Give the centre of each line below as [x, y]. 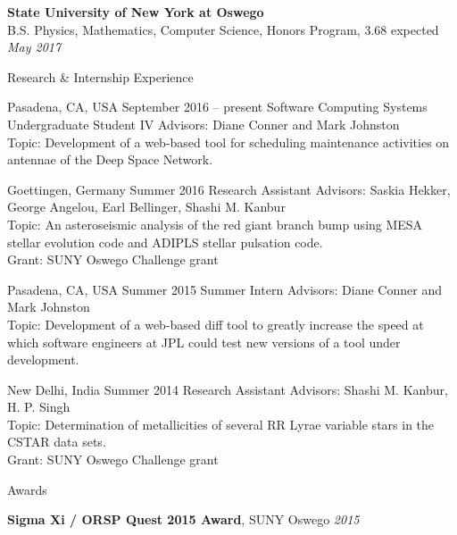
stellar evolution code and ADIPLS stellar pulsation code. [165, 242]
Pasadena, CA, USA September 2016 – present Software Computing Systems [217, 107]
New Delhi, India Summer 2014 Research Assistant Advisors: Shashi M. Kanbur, [228, 389]
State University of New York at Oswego [136, 12]
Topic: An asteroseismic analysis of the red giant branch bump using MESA [215, 224]
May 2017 [34, 47]
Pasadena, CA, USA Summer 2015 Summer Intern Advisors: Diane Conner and [224, 289]
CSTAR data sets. [57, 442]
